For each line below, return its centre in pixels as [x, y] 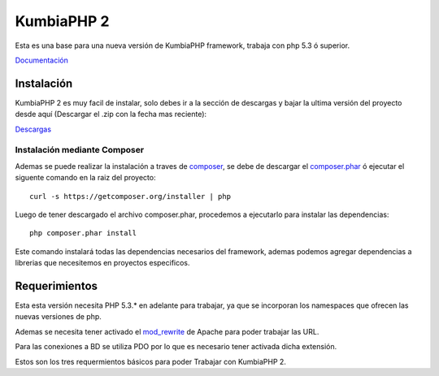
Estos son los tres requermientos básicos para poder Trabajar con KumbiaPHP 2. [150, 361]
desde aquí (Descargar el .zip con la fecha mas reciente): [111, 115]
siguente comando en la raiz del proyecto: [85, 178]
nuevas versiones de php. [58, 317]
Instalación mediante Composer [80, 150]
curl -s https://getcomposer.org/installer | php [130, 196]
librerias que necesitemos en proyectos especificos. [102, 263]
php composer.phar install [83, 233]
